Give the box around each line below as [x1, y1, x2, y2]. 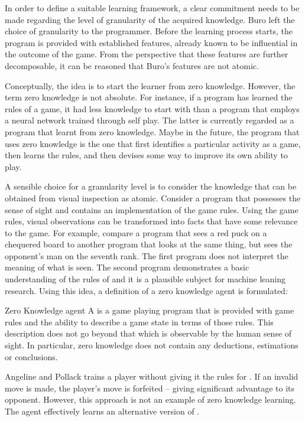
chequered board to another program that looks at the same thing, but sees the [5, 238, 293, 250]
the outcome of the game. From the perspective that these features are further [5, 48, 288, 60]
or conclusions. [5, 350, 58, 363]
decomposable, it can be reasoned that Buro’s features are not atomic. [5, 59, 259, 71]
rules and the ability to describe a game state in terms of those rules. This [5, 315, 274, 328]
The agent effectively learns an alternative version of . [5, 405, 200, 417]
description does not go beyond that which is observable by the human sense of [5, 327, 292, 340]
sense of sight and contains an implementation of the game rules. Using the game [5, 203, 298, 216]
